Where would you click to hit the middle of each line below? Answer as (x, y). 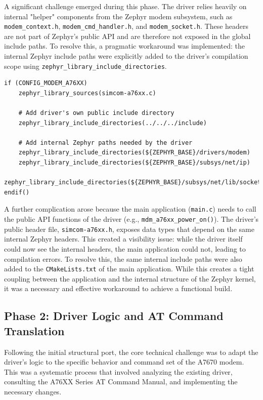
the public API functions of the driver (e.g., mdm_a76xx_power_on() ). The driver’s (131, 219)
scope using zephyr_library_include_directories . (85, 66)
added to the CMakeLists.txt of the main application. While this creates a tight (129, 269)
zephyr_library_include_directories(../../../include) (113, 123)
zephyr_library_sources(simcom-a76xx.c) (87, 93)
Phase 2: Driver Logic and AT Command (114, 316)
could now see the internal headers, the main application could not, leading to (125, 248)
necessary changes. (33, 391)
